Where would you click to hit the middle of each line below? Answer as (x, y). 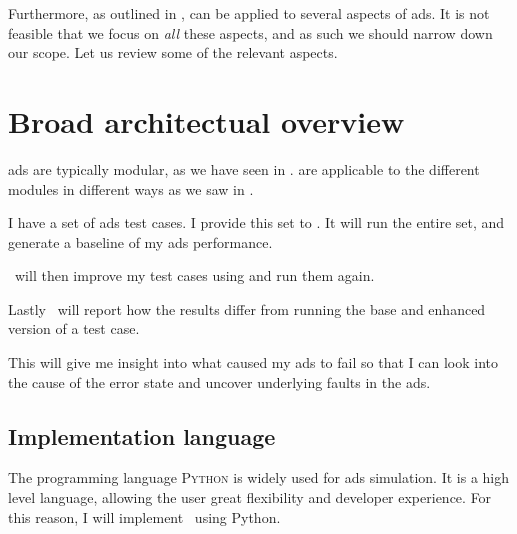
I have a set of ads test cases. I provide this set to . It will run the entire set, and (256, 222)
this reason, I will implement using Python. (144, 516)
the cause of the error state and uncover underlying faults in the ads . (219, 381)
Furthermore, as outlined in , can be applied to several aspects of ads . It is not (249, 13)
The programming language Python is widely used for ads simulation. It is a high (259, 477)
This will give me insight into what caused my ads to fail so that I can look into (253, 362)
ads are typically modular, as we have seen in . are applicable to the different (244, 168)
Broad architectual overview (206, 120)
